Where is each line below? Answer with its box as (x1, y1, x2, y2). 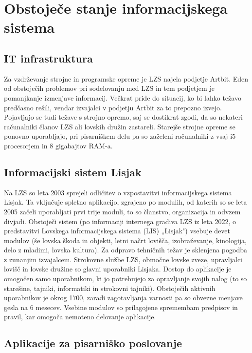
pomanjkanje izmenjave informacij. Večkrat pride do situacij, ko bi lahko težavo (4, 92, 241, 103)
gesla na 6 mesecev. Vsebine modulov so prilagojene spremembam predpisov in (4, 302, 238, 312)
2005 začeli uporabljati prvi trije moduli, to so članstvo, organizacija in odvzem (4, 206, 241, 216)
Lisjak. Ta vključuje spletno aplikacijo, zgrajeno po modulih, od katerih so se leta (4, 197, 247, 207)
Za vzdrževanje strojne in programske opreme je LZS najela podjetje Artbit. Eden (4, 73, 249, 83)
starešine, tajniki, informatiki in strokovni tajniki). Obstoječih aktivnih (4, 283, 216, 293)
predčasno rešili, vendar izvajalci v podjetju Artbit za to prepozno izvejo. (4, 102, 222, 112)
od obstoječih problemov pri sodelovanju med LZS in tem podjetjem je (4, 83, 215, 93)
